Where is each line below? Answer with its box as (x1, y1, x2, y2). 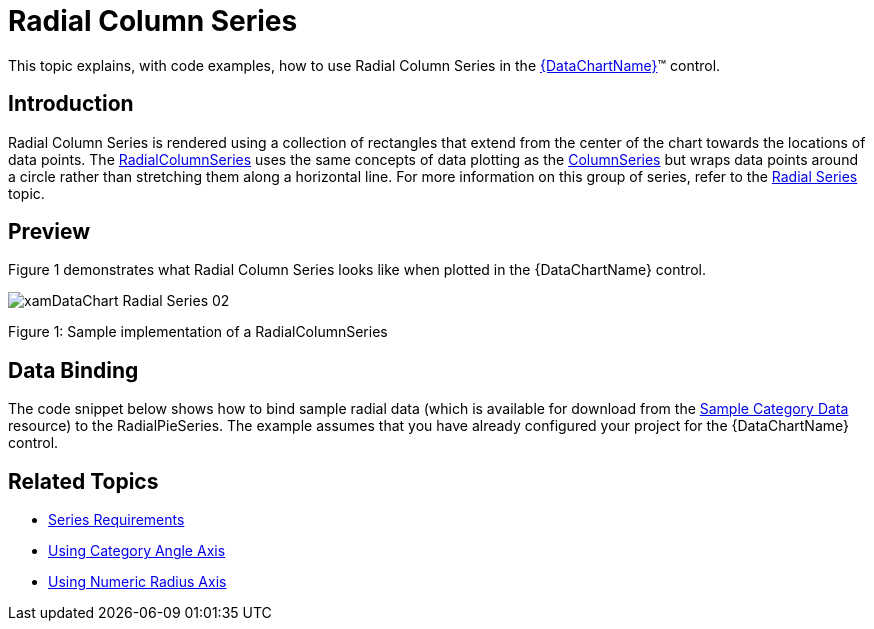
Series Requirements (48, 511, 185, 529)
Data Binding (8, 357, 139, 383)
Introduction (8, 91, 134, 117)
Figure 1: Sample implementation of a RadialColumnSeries (8, 323, 388, 341)
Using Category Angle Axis (48, 542, 226, 560)
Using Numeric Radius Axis (48, 573, 227, 591)
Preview (8, 219, 91, 245)
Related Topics (8, 468, 159, 494)
